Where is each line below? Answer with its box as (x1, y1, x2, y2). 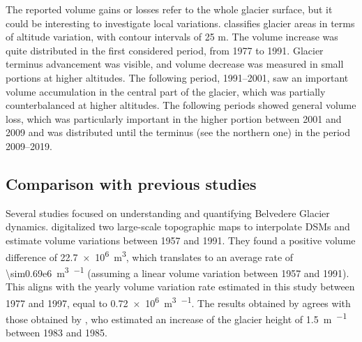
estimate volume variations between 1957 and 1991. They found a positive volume (6, 232, 356, 247)
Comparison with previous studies (6, 172, 257, 194)
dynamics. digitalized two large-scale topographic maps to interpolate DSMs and (6, 219, 350, 234)
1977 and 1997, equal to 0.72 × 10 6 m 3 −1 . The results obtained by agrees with (6, 293, 351, 310)
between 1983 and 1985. (6, 325, 107, 340)
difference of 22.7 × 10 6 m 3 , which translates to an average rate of (6, 247, 294, 264)
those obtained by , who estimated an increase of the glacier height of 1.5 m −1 (6, 309, 347, 326)
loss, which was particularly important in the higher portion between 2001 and (6, 111, 342, 126)
